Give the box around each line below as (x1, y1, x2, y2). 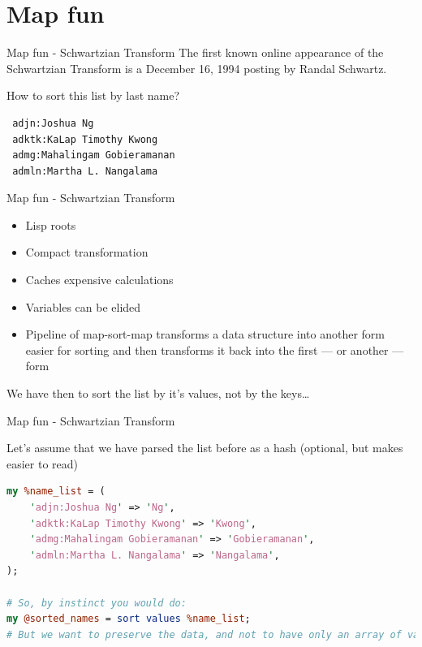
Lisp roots (25, 216, 76, 233)
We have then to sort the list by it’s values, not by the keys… (6, 385, 310, 402)
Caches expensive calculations (25, 271, 174, 288)
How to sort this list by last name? (6, 87, 180, 104)
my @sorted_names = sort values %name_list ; (6, 613, 251, 625)
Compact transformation (25, 244, 149, 261)
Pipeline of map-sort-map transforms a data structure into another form (25, 326, 385, 343)
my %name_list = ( (6, 485, 105, 498)
